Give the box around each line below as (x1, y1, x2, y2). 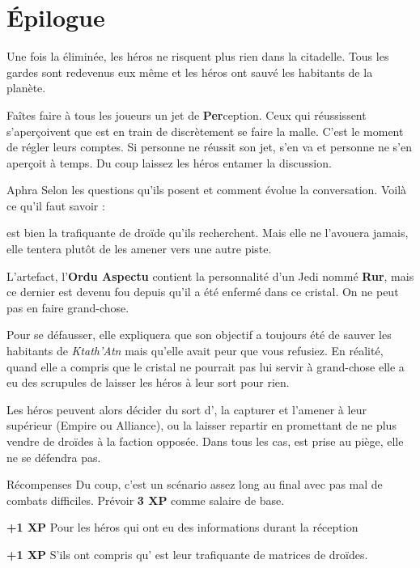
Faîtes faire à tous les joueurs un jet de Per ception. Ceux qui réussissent (6, 106, 367, 123)
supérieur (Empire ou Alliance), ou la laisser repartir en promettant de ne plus (6, 417, 397, 434)
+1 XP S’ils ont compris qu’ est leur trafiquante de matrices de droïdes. (6, 545, 368, 562)
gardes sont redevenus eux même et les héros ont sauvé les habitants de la (6, 63, 373, 80)
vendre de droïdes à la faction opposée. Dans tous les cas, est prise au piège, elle (6, 433, 404, 449)
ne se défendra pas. (6, 448, 101, 465)
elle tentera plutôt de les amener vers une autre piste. (6, 240, 272, 257)
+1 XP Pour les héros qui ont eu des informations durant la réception (6, 519, 358, 536)
